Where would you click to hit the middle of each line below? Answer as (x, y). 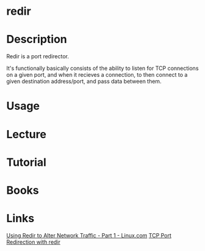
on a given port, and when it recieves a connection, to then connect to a (97, 75)
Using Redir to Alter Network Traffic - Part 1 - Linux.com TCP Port (89, 235)
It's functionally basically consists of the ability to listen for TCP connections (102, 68)
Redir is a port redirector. (38, 56)
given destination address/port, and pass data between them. (84, 82)
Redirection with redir (33, 242)
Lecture (27, 134)
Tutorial (27, 162)
